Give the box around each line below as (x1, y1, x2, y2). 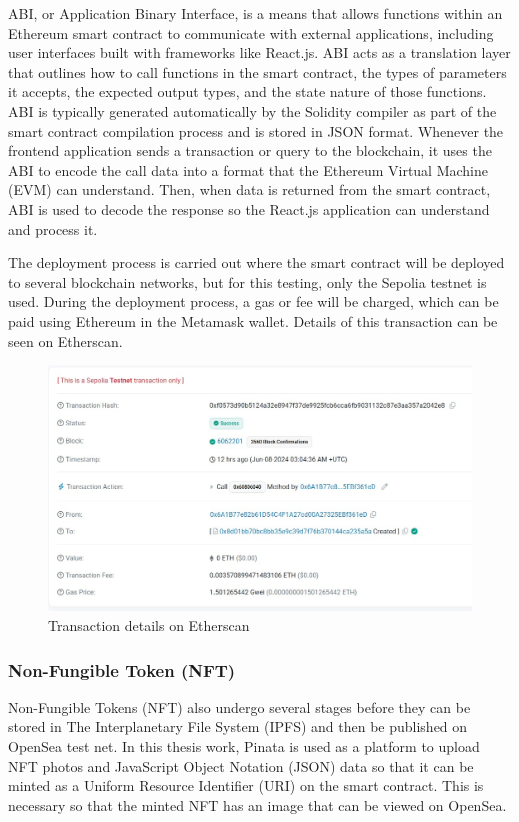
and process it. (8, 218, 98, 239)
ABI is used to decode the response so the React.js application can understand (8, 198, 490, 219)
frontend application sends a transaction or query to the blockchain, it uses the (8, 140, 492, 161)
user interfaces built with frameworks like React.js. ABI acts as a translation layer (8, 42, 511, 63)
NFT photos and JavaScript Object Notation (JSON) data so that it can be (8, 755, 474, 776)
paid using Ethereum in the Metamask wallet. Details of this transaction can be (8, 310, 498, 331)
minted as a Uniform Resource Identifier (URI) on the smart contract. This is (8, 775, 484, 796)
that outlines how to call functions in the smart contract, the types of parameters (8, 61, 507, 82)
